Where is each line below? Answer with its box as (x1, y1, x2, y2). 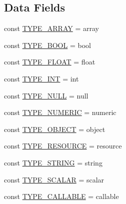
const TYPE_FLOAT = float (4, 56, 95, 67)
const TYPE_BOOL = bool (4, 39, 91, 50)
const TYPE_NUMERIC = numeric (4, 107, 116, 117)
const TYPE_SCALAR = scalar (4, 174, 104, 184)
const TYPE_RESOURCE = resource (4, 140, 122, 151)
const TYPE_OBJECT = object (4, 123, 105, 134)
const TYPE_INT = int (4, 73, 79, 83)
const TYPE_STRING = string (4, 157, 102, 167)
